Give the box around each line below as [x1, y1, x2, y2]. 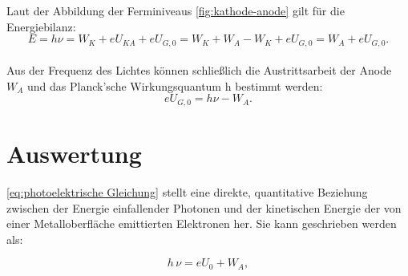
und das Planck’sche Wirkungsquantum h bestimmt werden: [27, 77, 323, 94]
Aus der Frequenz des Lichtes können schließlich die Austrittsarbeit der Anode [6, 62, 392, 79]
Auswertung [6, 137, 142, 170]
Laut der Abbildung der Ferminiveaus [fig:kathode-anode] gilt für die [6, 2, 345, 18]
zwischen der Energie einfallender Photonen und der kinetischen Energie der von [6, 199, 402, 216]
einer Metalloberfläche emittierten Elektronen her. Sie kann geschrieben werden [6, 215, 397, 232]
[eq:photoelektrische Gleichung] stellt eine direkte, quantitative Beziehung [6, 184, 368, 200]
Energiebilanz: [6, 18, 76, 34]
